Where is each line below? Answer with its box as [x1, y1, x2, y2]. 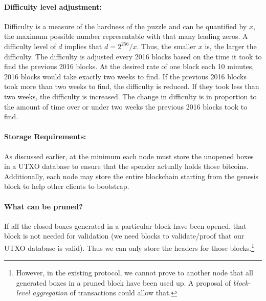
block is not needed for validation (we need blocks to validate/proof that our [4, 230, 245, 241]
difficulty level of [4, 40, 56, 51]
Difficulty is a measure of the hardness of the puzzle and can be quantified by [4, 20, 247, 31]
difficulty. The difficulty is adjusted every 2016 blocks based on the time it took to [4, 51, 262, 61]
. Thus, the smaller [137, 40, 196, 51]
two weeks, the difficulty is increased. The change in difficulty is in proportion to [4, 91, 257, 101]
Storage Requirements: [4, 131, 86, 142]
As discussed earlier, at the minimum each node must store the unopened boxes [4, 150, 254, 161]
